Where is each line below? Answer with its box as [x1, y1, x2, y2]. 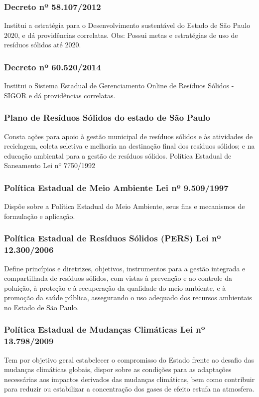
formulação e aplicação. [4, 210, 75, 221]
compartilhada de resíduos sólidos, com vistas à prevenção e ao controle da [4, 273, 232, 283]
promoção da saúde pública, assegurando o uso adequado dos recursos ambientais [4, 292, 252, 303]
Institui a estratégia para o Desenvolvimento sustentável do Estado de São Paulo [4, 20, 251, 30]
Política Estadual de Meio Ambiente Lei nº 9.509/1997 [4, 181, 229, 194]
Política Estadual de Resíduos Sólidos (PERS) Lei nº [4, 232, 221, 244]
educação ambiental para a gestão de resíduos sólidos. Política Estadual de [4, 150, 232, 161]
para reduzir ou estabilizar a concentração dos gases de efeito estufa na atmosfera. [4, 384, 255, 394]
